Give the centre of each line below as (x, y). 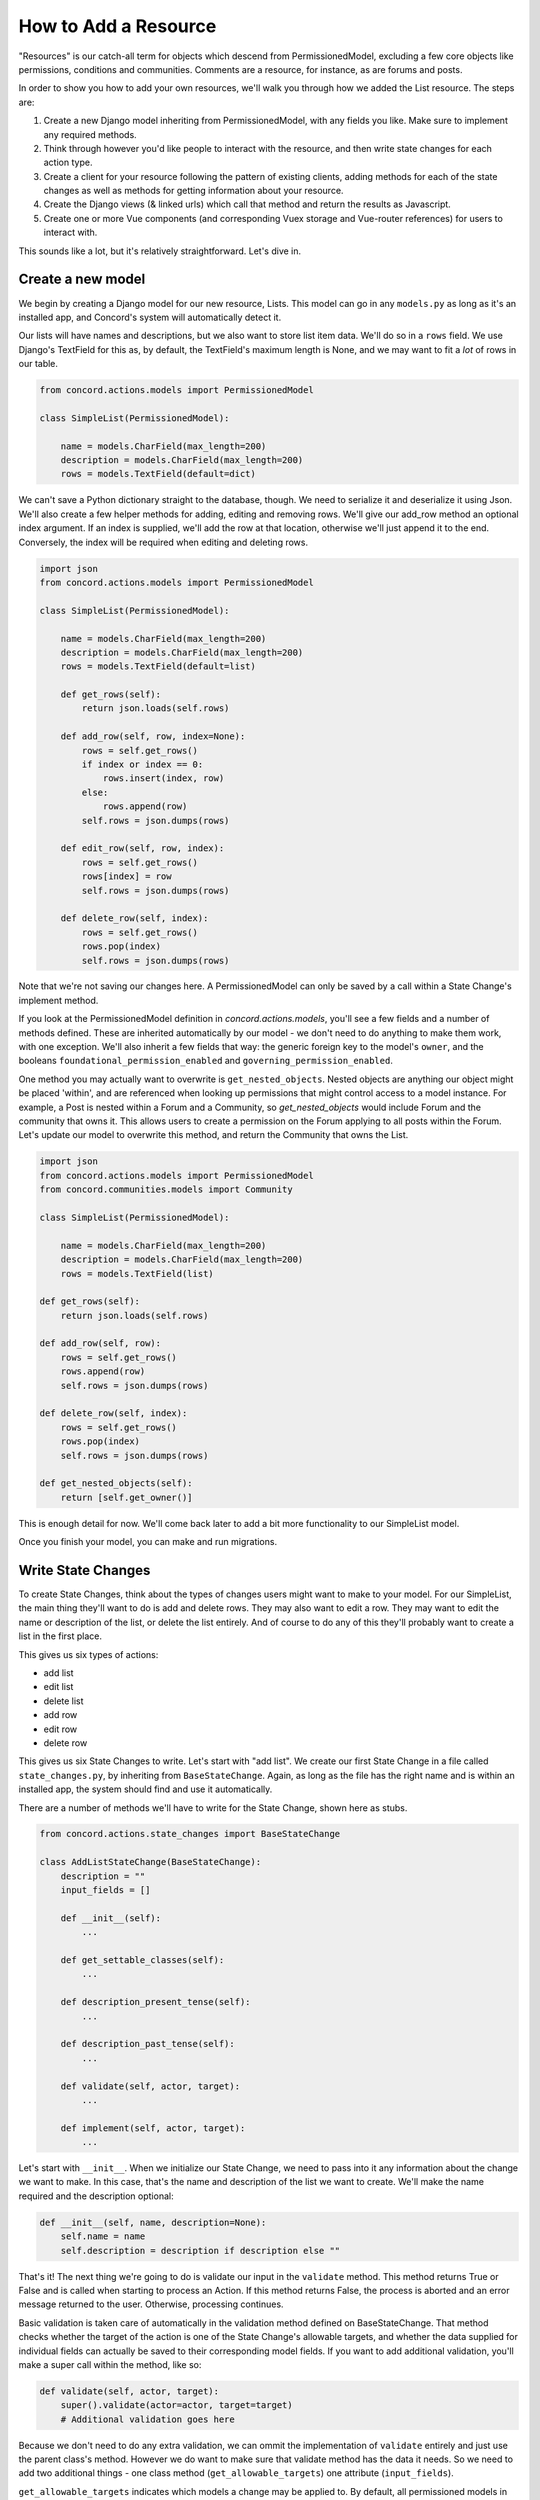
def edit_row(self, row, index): (142, 848)
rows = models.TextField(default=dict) (158, 474)
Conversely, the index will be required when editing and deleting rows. (163, 542)
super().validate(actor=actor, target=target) (177, 2405)
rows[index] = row (126, 876)
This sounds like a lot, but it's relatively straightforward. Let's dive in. (160, 251)
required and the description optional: (96, 2196)
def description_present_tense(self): (155, 2002)
